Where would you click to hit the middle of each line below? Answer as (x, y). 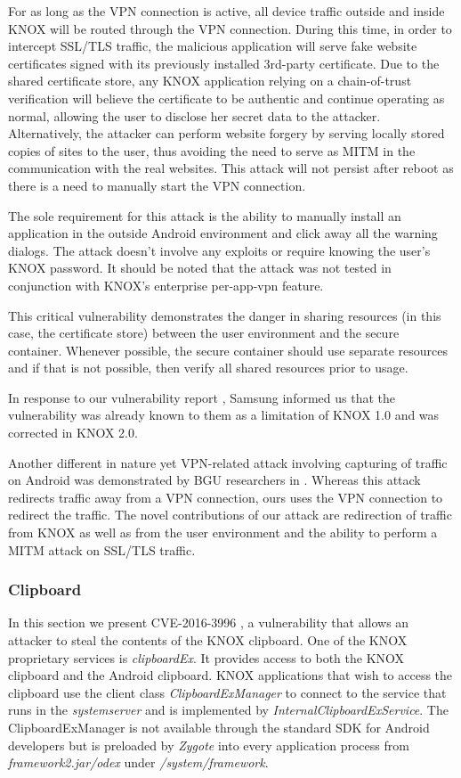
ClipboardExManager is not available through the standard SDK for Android (219, 727)
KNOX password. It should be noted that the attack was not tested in (200, 268)
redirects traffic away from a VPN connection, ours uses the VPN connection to (226, 497)
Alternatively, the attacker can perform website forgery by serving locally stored (226, 133)
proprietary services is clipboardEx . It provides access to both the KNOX (206, 657)
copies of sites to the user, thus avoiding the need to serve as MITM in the (212, 150)
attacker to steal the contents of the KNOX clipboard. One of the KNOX (208, 640)
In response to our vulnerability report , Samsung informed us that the (202, 397)
